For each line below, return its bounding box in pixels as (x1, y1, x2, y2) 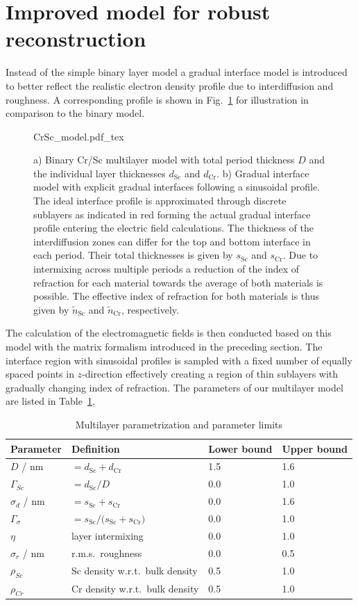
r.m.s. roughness (71, 545, 142, 560)
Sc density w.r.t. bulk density (71, 563, 198, 578)
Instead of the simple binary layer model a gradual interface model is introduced (6, 65, 348, 79)
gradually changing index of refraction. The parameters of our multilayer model (6, 380, 343, 394)
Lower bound (208, 441, 273, 455)
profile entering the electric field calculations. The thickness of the (33, 220, 314, 235)
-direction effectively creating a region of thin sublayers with (82, 366, 339, 381)
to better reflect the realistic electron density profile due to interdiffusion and (6, 78, 334, 92)
